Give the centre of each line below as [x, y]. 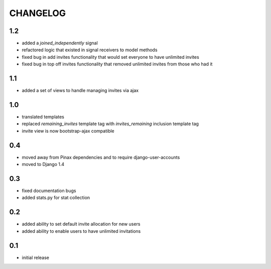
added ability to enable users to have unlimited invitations [81, 231]
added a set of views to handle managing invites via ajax [80, 91]
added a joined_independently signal [60, 43]
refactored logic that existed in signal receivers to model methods [90, 50]
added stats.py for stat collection [56, 198]
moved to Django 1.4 [43, 164]
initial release [36, 257]
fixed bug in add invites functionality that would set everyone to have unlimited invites [110, 57]
